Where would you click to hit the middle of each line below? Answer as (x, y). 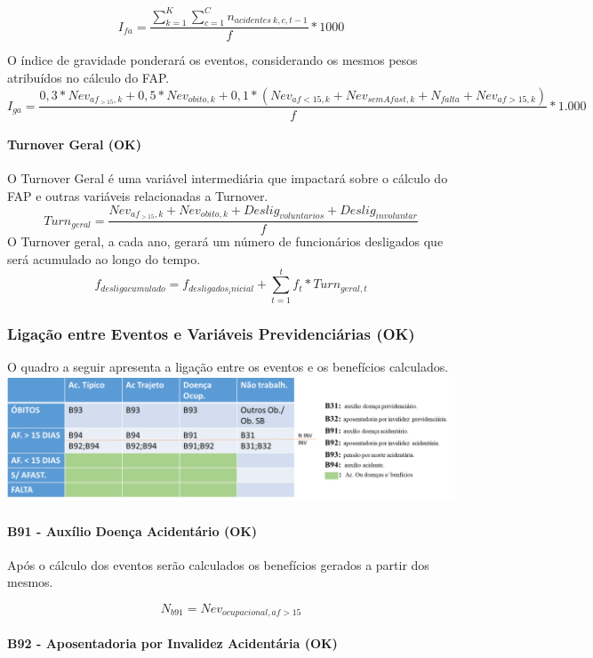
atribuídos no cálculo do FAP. (88, 77)
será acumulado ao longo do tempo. (104, 259)
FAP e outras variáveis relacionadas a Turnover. (138, 195)
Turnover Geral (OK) (74, 144)
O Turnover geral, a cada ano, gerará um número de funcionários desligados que (225, 241)
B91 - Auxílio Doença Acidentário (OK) (132, 530)
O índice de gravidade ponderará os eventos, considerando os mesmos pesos (212, 60)
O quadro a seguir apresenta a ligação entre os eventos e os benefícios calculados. (228, 366)
